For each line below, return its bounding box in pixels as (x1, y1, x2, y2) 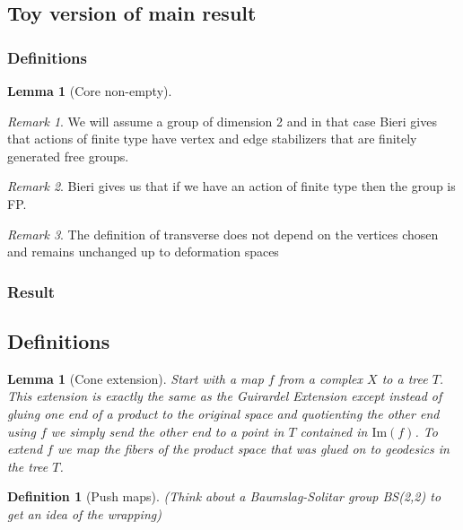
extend (7, 439, 43, 458)
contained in (300, 421, 368, 440)
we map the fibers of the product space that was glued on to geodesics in (57, 439, 450, 458)
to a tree (381, 369, 428, 387)
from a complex (278, 369, 363, 387)
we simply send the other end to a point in (50, 421, 284, 440)
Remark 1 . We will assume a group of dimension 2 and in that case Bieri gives (7, 111, 437, 130)
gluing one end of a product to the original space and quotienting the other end (7, 404, 440, 422)
